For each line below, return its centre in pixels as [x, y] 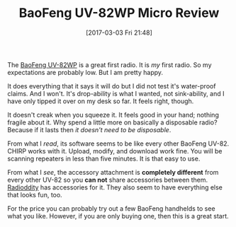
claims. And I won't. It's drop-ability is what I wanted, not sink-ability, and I [116, 93]
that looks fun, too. [35, 194]
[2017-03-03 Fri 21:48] [119, 33]
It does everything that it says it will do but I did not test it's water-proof [112, 86]
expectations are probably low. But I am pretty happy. [85, 72]
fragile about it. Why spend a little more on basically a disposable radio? [112, 122]
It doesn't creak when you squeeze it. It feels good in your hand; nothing [113, 115]
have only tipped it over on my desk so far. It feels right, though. [101, 101]
